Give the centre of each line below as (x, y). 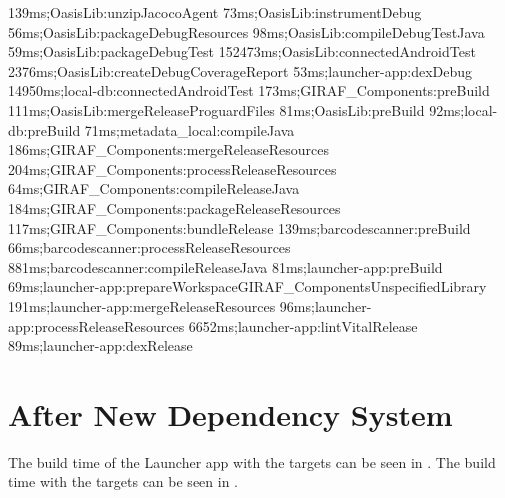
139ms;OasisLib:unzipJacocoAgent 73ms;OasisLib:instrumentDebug (215, 12)
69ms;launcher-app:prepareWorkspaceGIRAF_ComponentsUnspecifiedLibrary (247, 286)
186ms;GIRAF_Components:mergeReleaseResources (168, 149)
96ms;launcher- (325, 305)
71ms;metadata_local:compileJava (189, 129)
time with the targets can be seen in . (123, 481)
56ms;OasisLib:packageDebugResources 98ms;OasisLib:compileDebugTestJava (246, 31)
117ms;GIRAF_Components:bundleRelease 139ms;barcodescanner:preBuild (239, 227)
